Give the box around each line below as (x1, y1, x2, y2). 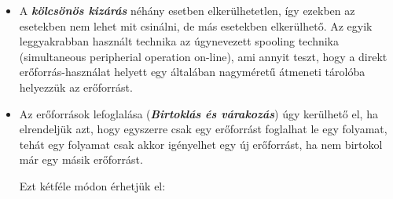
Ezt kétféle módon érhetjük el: (19, 177, 166, 194)
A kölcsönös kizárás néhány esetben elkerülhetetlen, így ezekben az (19, 2, 355, 18)
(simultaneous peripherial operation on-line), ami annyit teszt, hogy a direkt (19, 48, 387, 64)
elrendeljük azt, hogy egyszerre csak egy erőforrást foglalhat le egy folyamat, (19, 121, 387, 137)
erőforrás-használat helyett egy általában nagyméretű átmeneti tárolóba (19, 63, 365, 80)
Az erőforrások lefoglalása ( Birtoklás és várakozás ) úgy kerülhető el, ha (19, 105, 378, 121)
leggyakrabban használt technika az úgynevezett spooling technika (19, 33, 340, 49)
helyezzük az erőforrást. (19, 78, 133, 95)
